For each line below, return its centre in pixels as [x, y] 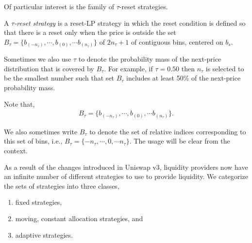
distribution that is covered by [49, 68]
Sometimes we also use [38, 59]
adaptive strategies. [44, 235]
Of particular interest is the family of [59, 6]
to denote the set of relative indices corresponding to [168, 131]
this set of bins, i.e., [33, 141]
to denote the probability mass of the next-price [150, 59]
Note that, [19, 104]
